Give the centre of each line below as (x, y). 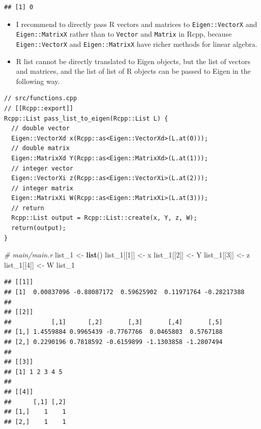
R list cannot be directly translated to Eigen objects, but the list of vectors (133, 61)
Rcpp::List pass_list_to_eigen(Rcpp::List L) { (86, 118)
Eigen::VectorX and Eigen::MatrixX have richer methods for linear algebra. (137, 44)
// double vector (40, 128)
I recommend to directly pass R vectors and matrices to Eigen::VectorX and (137, 24)
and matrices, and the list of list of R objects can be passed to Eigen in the (133, 71)
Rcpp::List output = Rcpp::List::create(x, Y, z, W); (104, 218)
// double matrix (40, 148)
